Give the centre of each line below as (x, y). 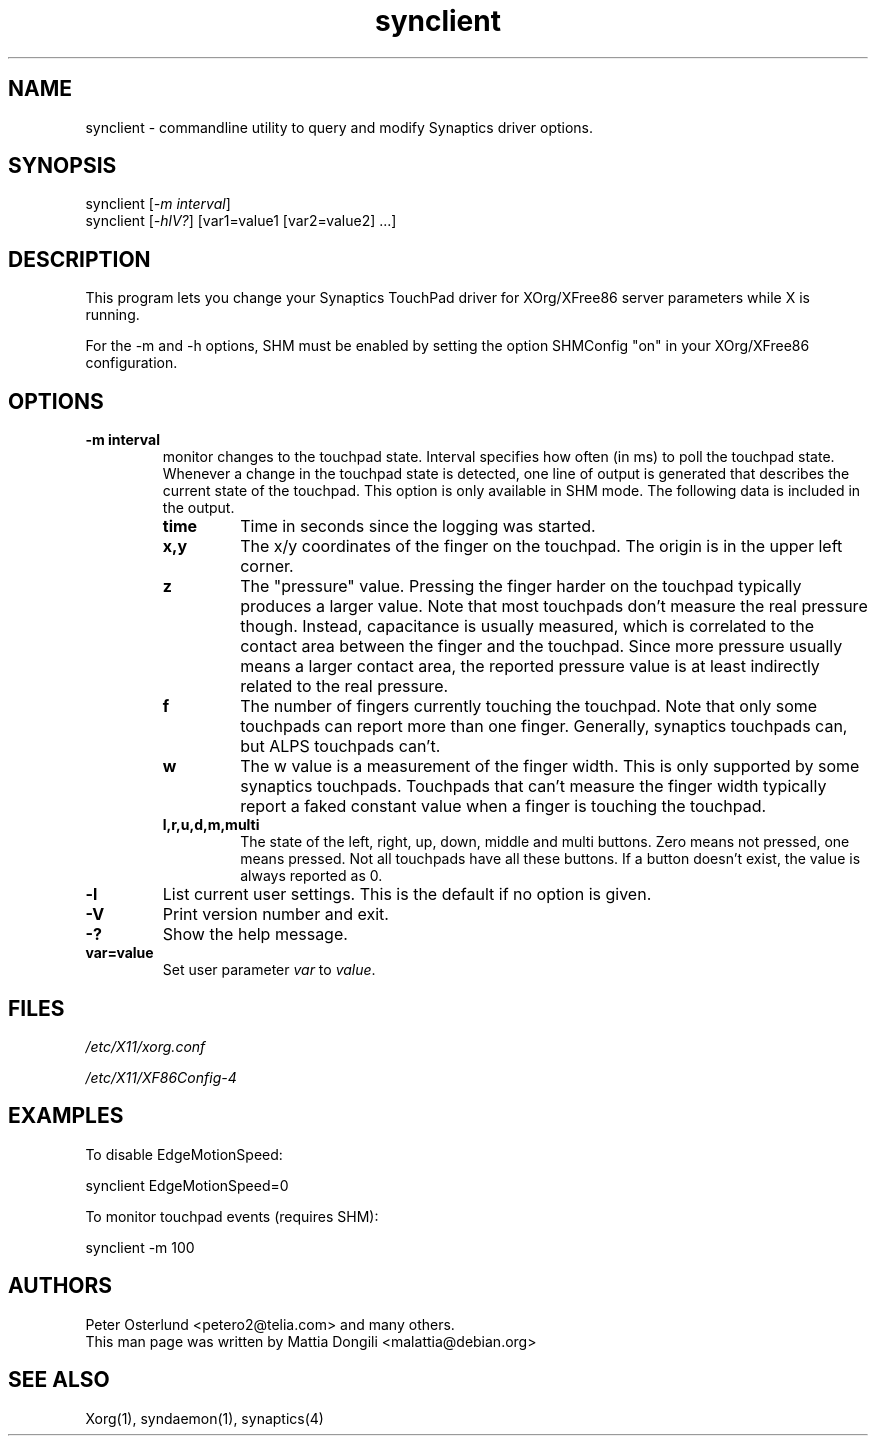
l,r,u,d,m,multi (211, 825)
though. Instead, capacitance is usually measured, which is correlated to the (527, 626)
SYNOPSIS (62, 166)
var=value (119, 953)
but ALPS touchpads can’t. (340, 746)
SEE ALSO (59, 1380)
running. (112, 315)
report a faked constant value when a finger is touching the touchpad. (503, 806)
